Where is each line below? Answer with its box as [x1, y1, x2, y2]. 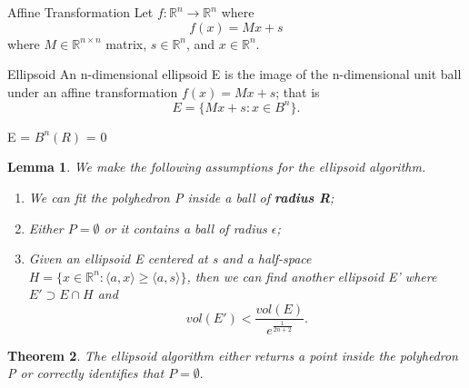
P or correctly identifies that [7, 363, 165, 383]
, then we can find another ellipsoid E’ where [186, 266, 437, 285]
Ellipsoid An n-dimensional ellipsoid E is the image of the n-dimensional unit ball [7, 65, 462, 84]
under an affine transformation [7, 82, 178, 101]
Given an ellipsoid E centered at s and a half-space [28, 249, 312, 268]
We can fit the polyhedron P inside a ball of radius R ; [28, 188, 334, 207]
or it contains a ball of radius [104, 218, 267, 237]
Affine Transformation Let [7, 3, 154, 21]
